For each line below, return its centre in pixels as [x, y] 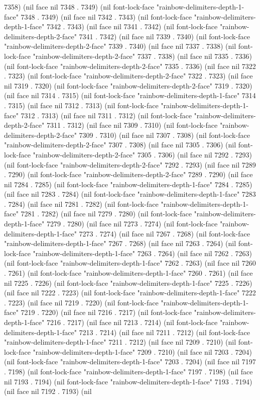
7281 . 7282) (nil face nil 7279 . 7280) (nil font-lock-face [106, 214]
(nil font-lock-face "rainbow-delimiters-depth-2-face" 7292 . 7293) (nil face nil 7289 [130, 164]
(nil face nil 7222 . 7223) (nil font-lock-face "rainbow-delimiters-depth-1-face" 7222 [130, 293]
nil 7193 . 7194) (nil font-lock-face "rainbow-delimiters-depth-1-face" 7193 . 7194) [128, 381]
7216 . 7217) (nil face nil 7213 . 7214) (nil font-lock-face [132, 322]
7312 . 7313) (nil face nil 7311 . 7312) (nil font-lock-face [106, 115]
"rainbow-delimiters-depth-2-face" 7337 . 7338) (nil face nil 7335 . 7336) [142, 56]
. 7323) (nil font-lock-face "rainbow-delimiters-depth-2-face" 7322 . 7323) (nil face [128, 76]
